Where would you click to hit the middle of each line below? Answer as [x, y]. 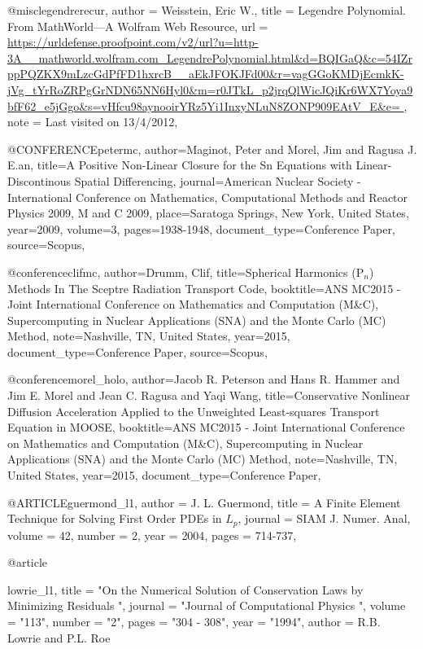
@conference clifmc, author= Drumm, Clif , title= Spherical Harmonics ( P [186, 272]
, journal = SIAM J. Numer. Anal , [324, 518]
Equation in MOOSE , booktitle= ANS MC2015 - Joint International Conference [206, 427]
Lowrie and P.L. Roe [59, 637]
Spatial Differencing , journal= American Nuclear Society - [218, 180]
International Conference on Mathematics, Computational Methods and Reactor [208, 197]
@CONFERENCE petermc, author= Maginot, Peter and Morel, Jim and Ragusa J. [212, 149]
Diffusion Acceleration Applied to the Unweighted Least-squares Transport [194, 411]
